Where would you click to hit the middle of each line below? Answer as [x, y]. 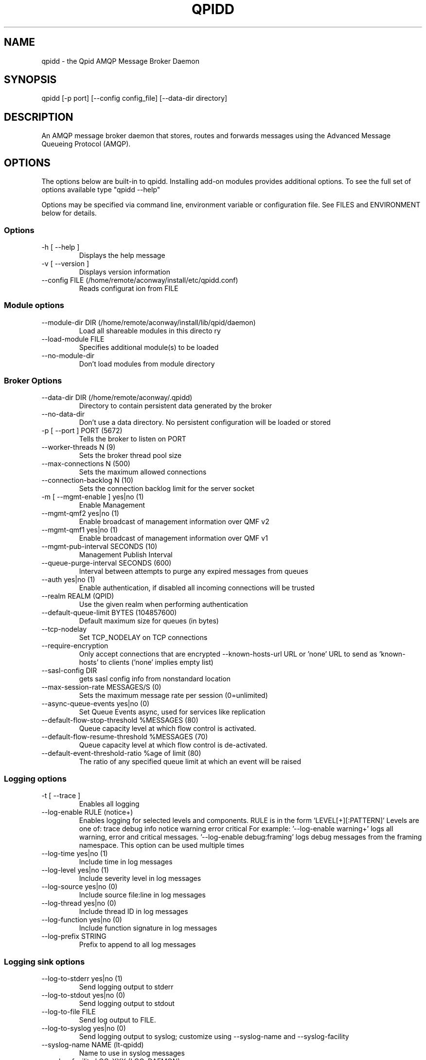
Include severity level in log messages [140, 878]
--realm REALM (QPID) [78, 596]
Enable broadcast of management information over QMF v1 [173, 538]
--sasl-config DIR [69, 671]
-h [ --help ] [61, 247]
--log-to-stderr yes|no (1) [82, 978]
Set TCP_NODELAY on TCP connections [143, 638]
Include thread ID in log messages [133, 912]
